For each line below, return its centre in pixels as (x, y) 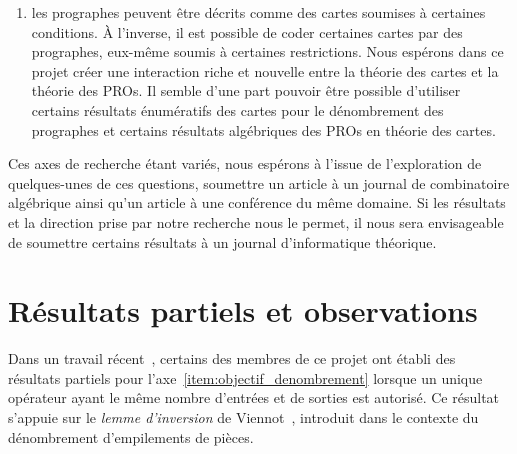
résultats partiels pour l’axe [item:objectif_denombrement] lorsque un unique (245, 377)
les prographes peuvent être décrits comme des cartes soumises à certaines (258, 12)
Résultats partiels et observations (243, 310)
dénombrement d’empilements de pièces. (131, 436)
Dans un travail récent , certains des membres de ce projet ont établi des (232, 358)
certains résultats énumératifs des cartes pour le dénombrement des (237, 109)
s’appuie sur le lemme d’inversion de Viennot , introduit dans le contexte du (243, 417)
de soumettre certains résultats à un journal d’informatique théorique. (222, 241)
